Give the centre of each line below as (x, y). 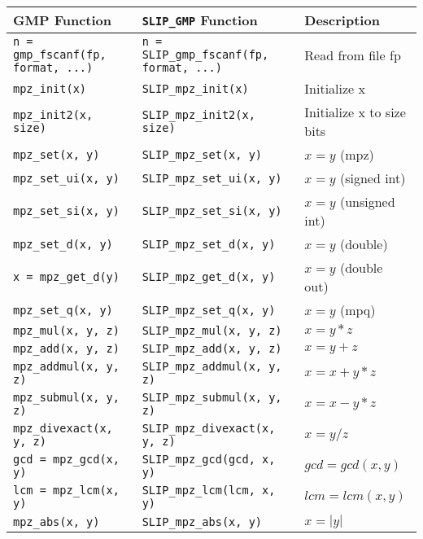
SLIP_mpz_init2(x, (198, 115)
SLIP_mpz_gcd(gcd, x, (209, 459)
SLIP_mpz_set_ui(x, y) (212, 178)
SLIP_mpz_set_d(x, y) (209, 244)
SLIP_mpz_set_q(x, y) (209, 310)
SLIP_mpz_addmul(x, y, (212, 366)
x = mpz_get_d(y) (66, 277)
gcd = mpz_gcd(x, (66, 459)
